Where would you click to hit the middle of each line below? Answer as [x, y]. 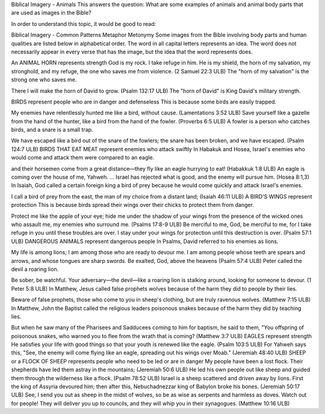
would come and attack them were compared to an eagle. [83, 158]
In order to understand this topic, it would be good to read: [84, 23]
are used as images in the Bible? [51, 13]
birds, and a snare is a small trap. [52, 130]
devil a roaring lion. [35, 269]
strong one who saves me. [44, 80]
